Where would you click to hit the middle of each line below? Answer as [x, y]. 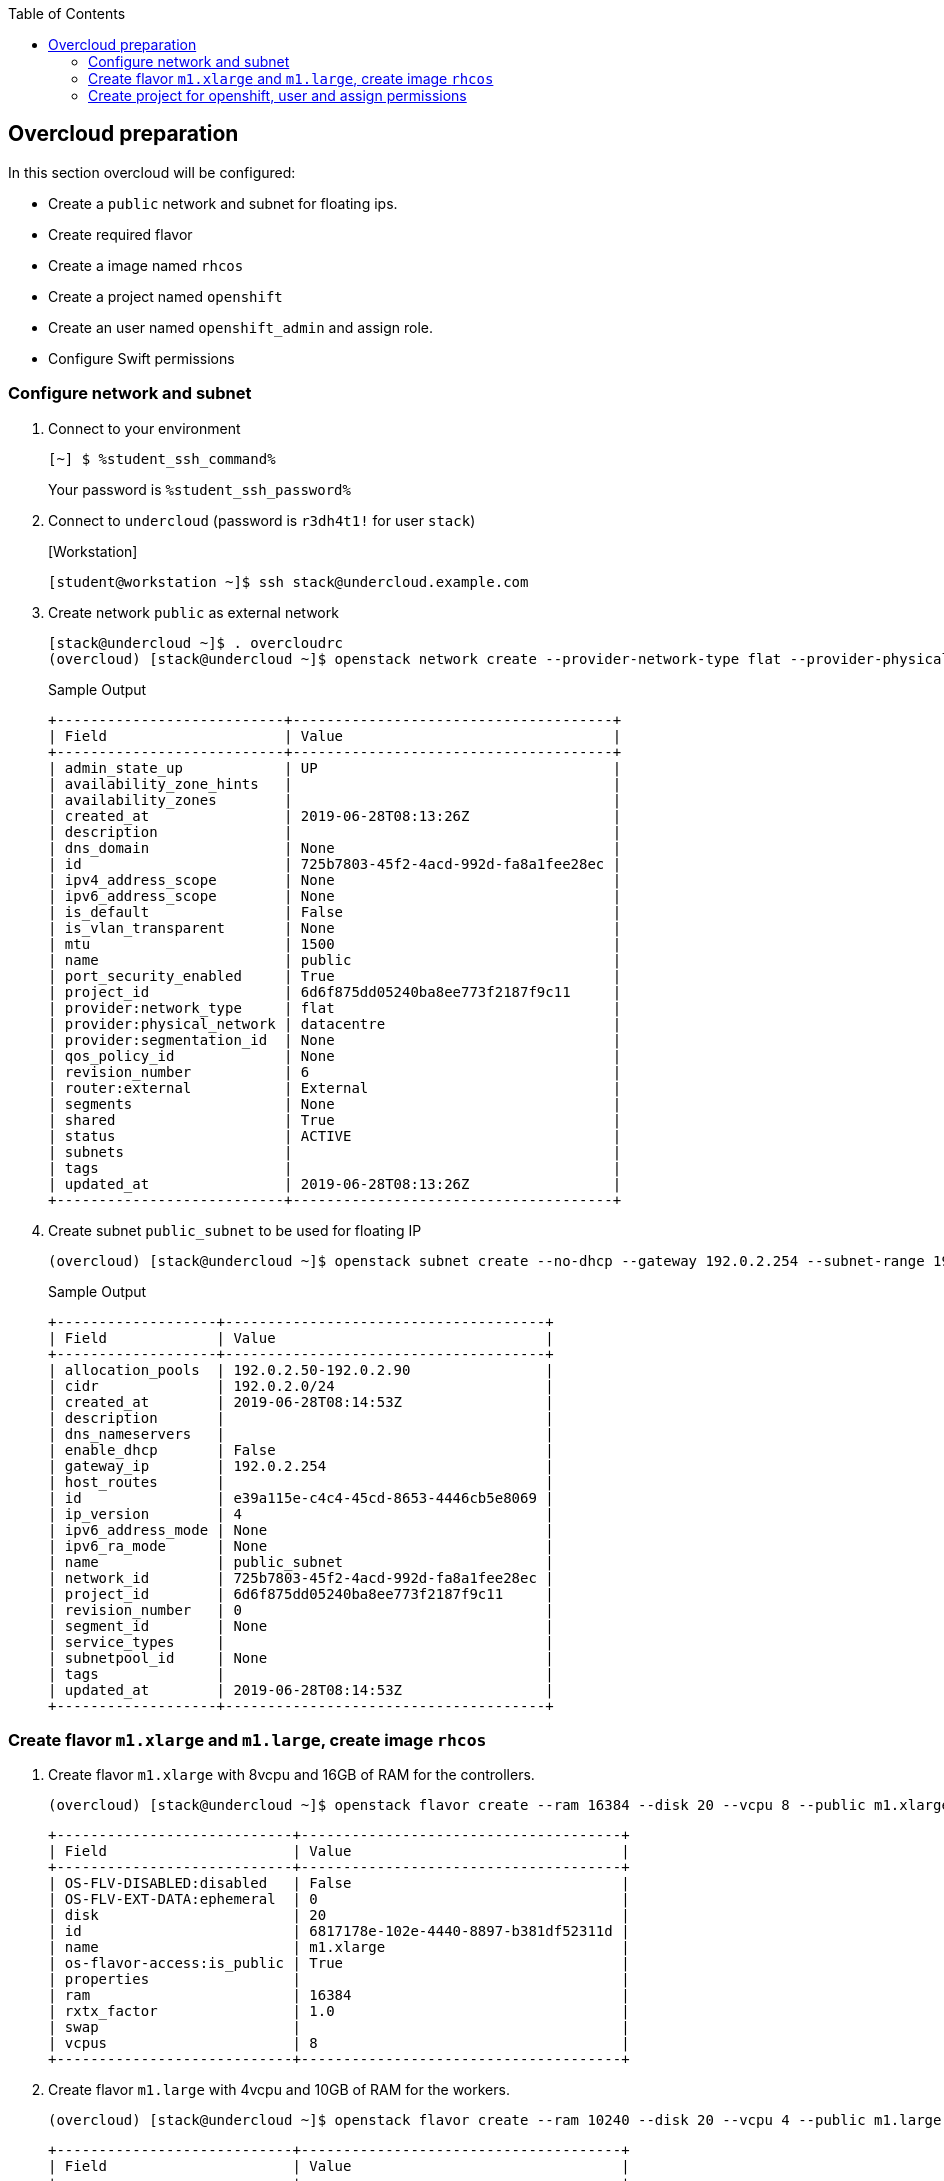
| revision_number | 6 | [335, 1071]
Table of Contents [67, 13]
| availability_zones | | [335, 799]
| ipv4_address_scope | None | [335, 879]
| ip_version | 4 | [301, 1513]
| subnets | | [335, 1151]
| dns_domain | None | [335, 847]
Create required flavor [120, 234]
